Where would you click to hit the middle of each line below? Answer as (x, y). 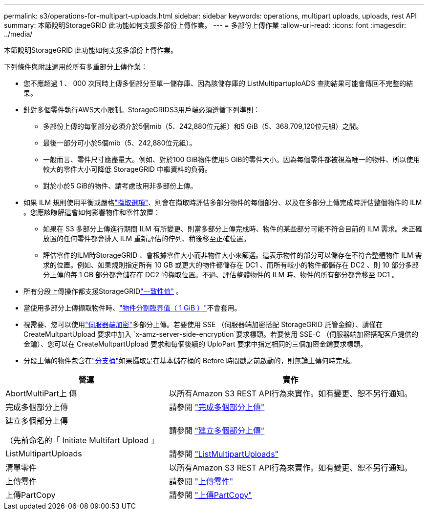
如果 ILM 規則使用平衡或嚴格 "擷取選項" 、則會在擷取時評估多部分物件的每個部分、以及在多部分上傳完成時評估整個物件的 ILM (223, 202)
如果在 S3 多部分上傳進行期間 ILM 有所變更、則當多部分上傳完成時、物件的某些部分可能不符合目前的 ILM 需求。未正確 (233, 229)
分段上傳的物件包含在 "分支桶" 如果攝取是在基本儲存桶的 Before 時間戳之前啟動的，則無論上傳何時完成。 (190, 360)
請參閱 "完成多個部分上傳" (217, 407)
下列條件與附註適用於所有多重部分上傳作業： (76, 67)
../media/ (18, 34)
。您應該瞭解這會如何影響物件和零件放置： (92, 212)
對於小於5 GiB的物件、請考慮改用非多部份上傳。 (120, 186)
